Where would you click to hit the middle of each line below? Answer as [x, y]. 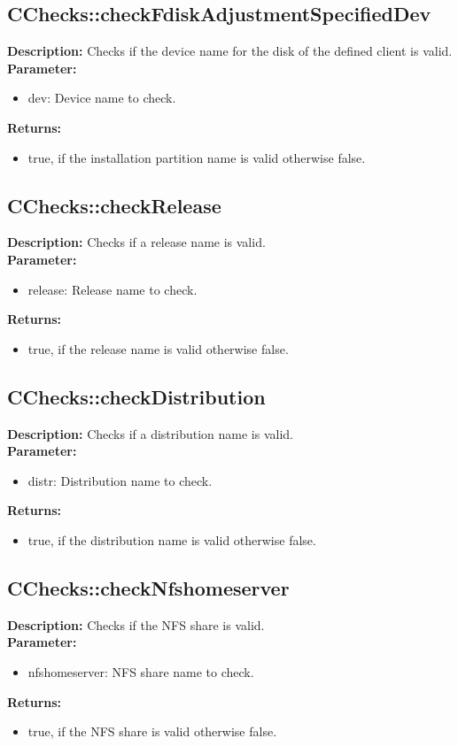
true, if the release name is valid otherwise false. [158, 348]
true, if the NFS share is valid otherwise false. [152, 731]
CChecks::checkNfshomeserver [148, 587]
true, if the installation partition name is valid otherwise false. [197, 157]
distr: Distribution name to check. [120, 480]
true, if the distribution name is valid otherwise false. [172, 539]
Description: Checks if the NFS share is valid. [136, 624]
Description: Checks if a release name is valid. [136, 242]
